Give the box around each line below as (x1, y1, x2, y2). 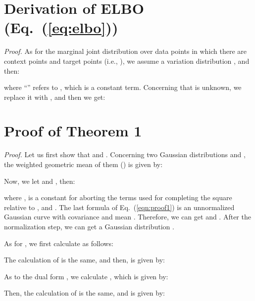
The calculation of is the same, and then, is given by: (4, 255, 165, 265)
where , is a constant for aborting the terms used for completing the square (4, 192, 232, 203)
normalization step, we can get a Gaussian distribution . (4, 221, 174, 231)
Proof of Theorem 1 (4, 121, 142, 141)
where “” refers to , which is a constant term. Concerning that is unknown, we (4, 82, 242, 92)
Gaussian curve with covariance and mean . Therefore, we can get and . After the (4, 212, 251, 222)
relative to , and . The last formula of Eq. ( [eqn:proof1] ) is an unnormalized (4, 202, 235, 212)
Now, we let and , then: (4, 175, 75, 186)
